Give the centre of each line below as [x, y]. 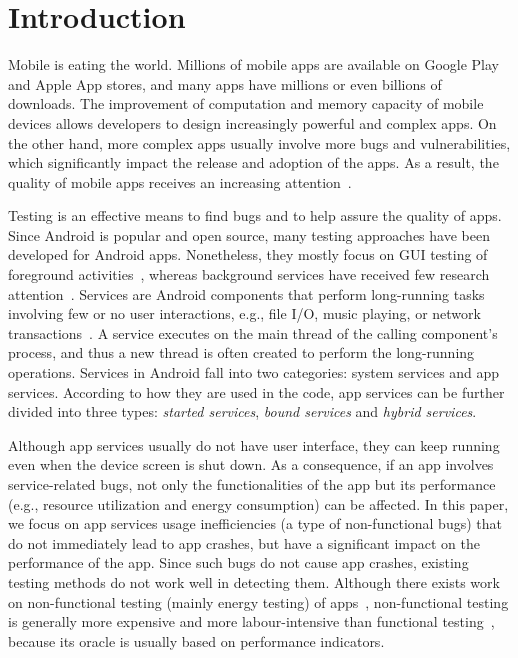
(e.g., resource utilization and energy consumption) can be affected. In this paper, [258, 503]
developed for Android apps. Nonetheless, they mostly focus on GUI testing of [248, 254]
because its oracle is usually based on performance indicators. [196, 640]
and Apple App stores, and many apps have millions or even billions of [225, 83]
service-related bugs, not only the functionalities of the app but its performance [252, 484]
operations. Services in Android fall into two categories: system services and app [254, 372]
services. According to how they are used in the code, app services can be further [256, 391]
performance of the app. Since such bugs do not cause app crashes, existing [238, 562]
